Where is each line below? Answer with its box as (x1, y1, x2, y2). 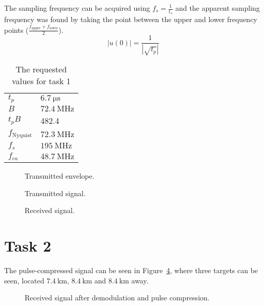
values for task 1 (12, 75, 71, 87)
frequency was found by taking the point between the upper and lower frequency (4, 14, 257, 25)
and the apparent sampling (175, 3, 260, 13)
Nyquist (12, 132, 32, 139)
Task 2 (4, 235, 51, 256)
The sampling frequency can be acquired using (4, 3, 150, 13)
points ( (4, 24, 29, 35)
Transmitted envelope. (25, 170, 94, 181)
